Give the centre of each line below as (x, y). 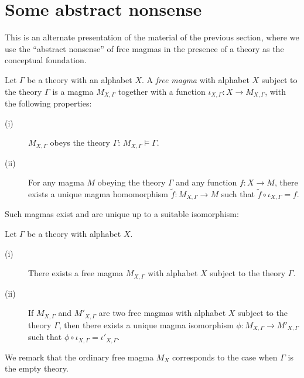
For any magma (56, 182)
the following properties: (48, 103)
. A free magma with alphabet (195, 79)
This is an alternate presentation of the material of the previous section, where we (152, 37)
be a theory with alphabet (74, 234)
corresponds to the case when (225, 357)
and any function (206, 182)
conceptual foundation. (46, 60)
